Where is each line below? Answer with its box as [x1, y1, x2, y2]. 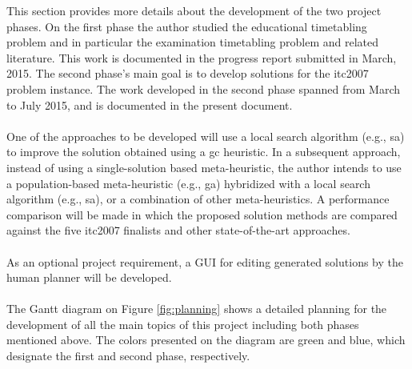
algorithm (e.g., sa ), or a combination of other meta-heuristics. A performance [6, 191, 390, 207]
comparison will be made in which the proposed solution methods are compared [6, 206, 398, 223]
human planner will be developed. [6, 269, 172, 286]
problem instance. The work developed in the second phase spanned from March [6, 80, 401, 97]
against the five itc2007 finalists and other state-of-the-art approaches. [6, 222, 350, 239]
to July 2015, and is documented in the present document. [6, 96, 293, 113]
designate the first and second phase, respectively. [6, 347, 250, 364]
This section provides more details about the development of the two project [6, 2, 382, 18]
